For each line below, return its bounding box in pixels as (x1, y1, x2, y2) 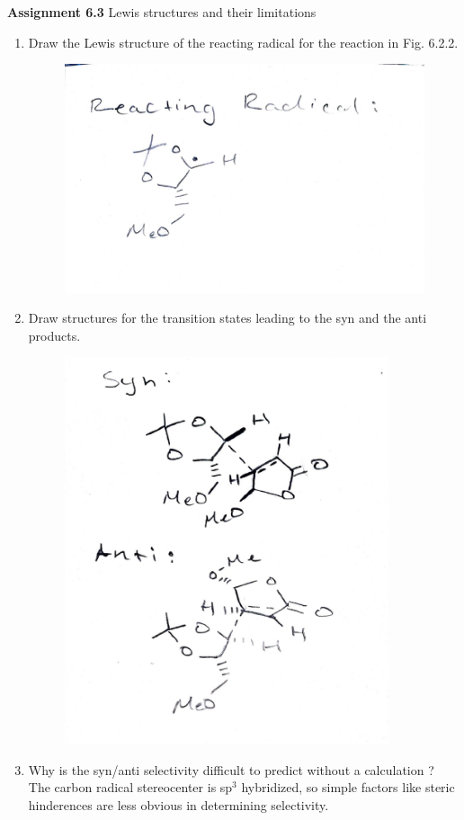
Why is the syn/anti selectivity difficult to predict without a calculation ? (28, 760, 434, 779)
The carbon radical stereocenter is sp (28, 778, 233, 797)
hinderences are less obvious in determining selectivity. (28, 796, 329, 815)
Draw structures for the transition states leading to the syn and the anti (28, 308, 427, 327)
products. (28, 325, 81, 344)
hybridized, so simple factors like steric (241, 778, 455, 797)
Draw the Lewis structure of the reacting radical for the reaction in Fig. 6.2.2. (28, 32, 459, 51)
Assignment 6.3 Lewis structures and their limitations (7, 3, 317, 21)
